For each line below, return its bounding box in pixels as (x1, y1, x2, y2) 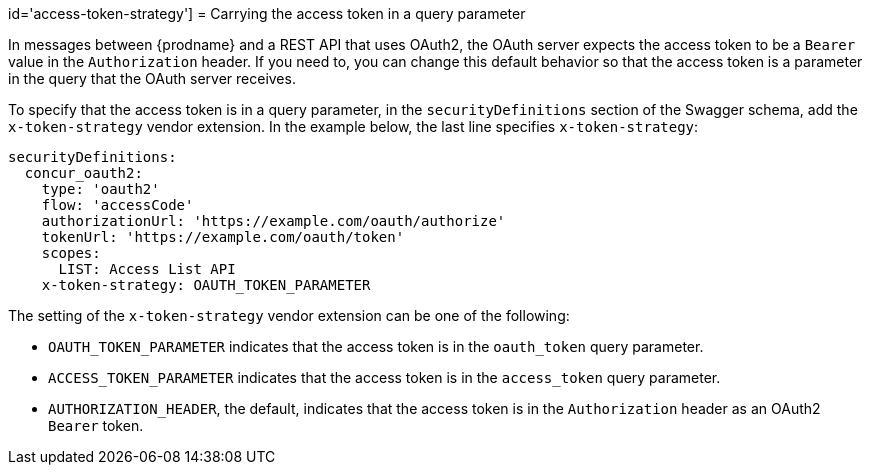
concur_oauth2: (24, 165, 143, 181)
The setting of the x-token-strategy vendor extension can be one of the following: (8, 307, 570, 324)
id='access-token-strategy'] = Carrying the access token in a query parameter (8, 5, 526, 22)
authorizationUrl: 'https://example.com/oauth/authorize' (41, 213, 506, 229)
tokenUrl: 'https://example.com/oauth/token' (41, 229, 405, 245)
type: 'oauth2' (41, 181, 160, 197)
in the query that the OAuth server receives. (8, 70, 296, 87)
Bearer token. (48, 417, 144, 434)
